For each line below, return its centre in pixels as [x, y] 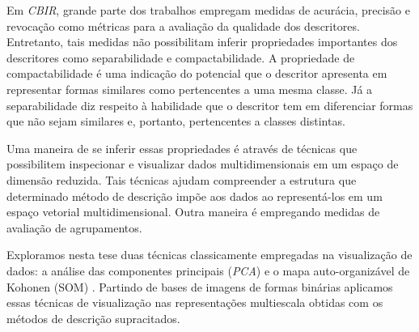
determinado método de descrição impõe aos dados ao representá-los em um [195, 196]
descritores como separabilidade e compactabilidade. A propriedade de [181, 57]
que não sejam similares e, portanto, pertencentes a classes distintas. [176, 121]
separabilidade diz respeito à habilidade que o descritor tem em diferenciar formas [210, 105]
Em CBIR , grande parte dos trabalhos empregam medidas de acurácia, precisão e [208, 10]
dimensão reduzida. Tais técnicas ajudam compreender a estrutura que [182, 179]
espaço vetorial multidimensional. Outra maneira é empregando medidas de [193, 212]
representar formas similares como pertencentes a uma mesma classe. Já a [190, 89]
